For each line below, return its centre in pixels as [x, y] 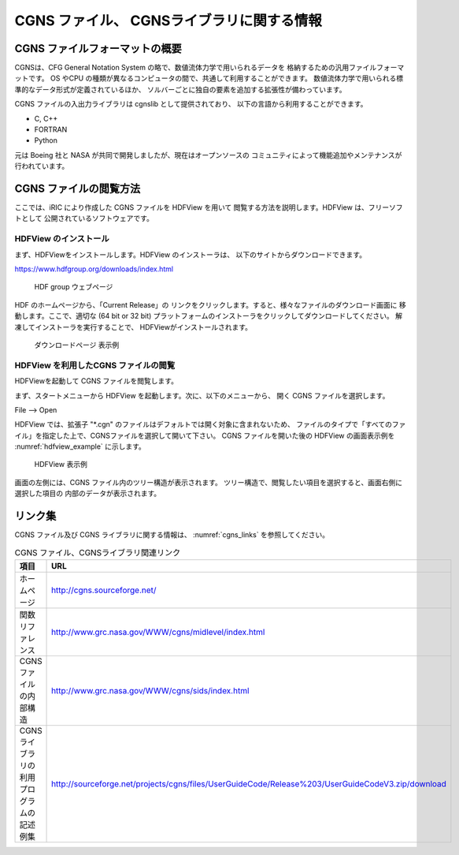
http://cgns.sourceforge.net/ [104, 590]
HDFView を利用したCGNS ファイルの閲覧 [95, 365]
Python [46, 140]
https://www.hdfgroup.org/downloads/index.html [94, 269]
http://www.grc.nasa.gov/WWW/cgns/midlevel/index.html [158, 632]
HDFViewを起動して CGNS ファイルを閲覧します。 [96, 381]
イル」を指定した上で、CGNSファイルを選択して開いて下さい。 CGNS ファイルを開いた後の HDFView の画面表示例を [205, 435]
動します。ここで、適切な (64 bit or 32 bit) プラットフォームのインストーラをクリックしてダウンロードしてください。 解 [209, 316]
